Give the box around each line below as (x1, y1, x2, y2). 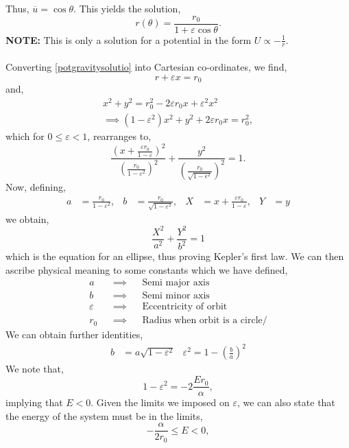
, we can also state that (237, 395, 335, 410)
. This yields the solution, (73, 1, 181, 15)
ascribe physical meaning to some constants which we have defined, (5, 262, 288, 276)
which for (5, 129, 45, 143)
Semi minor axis (142, 291, 210, 301)
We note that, (5, 362, 64, 376)
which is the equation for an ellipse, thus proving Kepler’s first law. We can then (5, 249, 344, 263)
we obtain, (5, 211, 49, 226)
